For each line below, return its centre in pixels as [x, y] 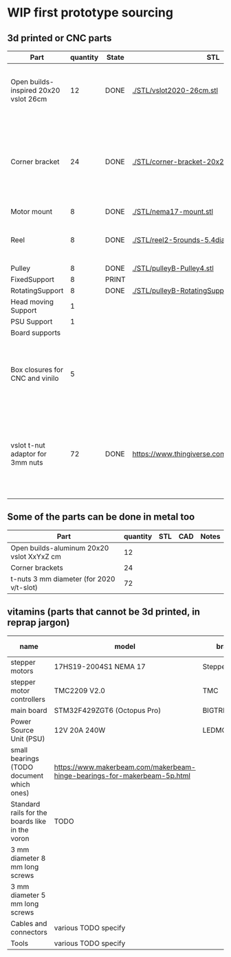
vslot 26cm [29, 99]
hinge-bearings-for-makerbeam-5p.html [122, 775]
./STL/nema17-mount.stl [173, 211]
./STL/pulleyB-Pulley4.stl [173, 268]
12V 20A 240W [80, 730]
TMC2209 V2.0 [79, 690]
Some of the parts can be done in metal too [101, 517]
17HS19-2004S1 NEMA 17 [100, 666]
